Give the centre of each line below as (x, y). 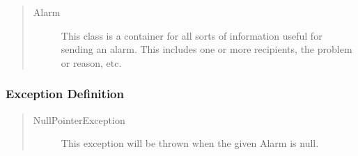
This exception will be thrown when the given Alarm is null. (190, 143)
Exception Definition (65, 94)
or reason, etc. (91, 62)
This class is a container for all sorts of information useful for (192, 35)
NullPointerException (79, 119)
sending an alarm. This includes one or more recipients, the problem (207, 49)
